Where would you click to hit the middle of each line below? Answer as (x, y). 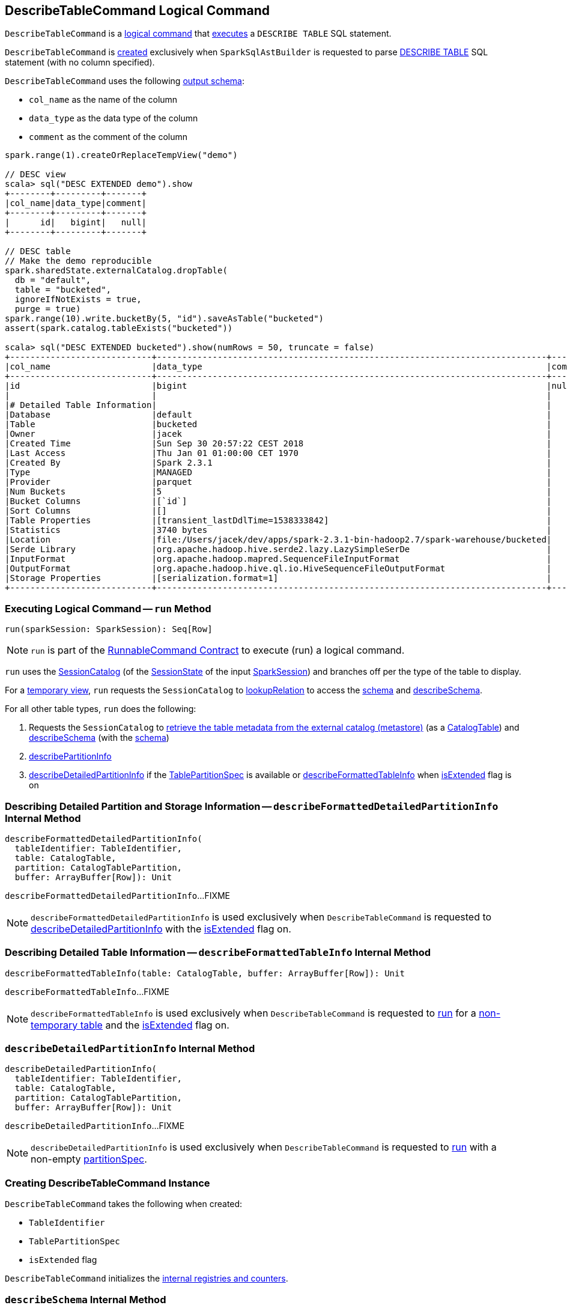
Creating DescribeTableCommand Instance (108, 1183)
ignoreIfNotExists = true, (78, 300)
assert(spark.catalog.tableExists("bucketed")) (119, 328)
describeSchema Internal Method (86, 1299)
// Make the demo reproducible (78, 261)
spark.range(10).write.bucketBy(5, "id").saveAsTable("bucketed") (165, 319)
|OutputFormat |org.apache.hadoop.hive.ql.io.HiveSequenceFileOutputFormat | (278, 569)
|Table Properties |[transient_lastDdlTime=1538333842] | (278, 521)
